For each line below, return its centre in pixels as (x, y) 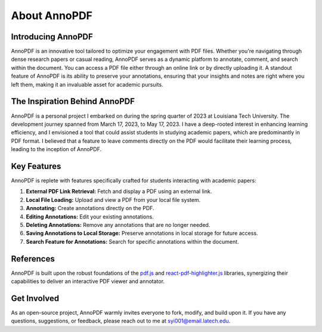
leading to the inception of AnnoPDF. (56, 149)
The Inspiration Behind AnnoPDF (73, 102)
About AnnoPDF (52, 16)
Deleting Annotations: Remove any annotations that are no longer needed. (118, 225)
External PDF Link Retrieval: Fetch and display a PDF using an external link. (119, 192)
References (33, 259)
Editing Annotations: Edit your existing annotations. (90, 216)
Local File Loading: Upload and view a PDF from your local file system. (113, 199)
